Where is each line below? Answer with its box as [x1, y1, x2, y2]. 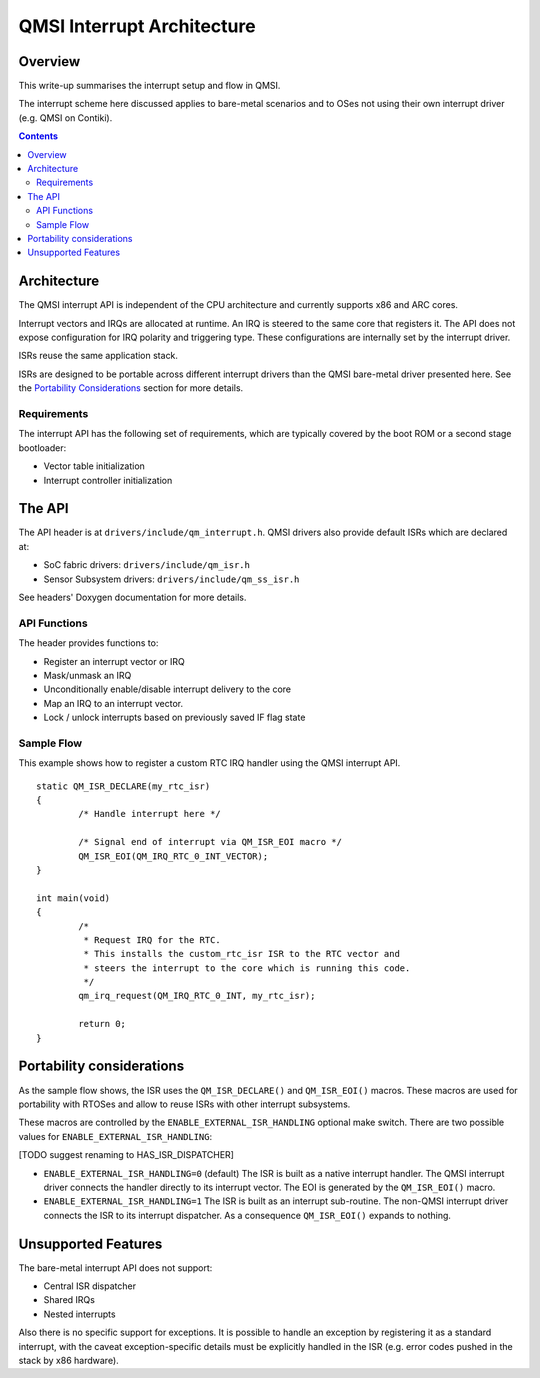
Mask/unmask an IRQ [43, 669, 132, 681]
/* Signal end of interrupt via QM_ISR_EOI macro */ [78, 836, 342, 848]
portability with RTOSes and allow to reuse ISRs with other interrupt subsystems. [18, 1098, 351, 1110]
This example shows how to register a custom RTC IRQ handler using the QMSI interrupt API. [18, 757, 401, 769]
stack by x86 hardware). [18, 1354, 119, 1366]
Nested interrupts [43, 1308, 116, 1320]
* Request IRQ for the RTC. [83, 934, 222, 945]
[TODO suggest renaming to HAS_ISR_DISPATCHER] [18, 1149, 235, 1161]
